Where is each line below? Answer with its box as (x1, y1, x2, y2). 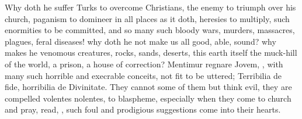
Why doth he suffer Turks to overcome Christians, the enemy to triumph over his (5, 1, 296, 13)
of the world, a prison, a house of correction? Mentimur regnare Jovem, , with (5, 57, 283, 70)
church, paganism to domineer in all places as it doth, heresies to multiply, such (5, 12, 290, 24)
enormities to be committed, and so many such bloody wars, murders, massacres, (5, 24, 295, 36)
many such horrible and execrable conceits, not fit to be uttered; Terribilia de (5, 69, 282, 81)
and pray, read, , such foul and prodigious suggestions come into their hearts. (5, 103, 281, 116)
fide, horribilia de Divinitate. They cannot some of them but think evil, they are (5, 81, 292, 93)
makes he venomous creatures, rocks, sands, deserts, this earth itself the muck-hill (5, 46, 297, 59)
